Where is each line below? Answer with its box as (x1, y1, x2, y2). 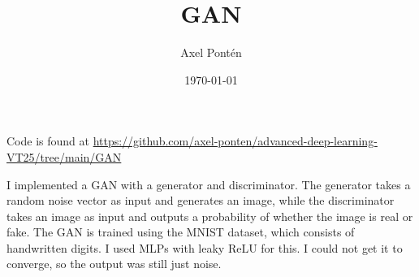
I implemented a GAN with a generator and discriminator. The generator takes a (6, 175, 411, 193)
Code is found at (6, 132, 89, 149)
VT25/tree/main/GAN (6, 148, 122, 165)
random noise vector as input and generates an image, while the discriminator (6, 192, 395, 209)
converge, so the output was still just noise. (6, 255, 222, 272)
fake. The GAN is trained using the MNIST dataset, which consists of (6, 223, 355, 240)
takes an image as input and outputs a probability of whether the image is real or (6, 207, 413, 224)
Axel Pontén (180, 44, 242, 61)
